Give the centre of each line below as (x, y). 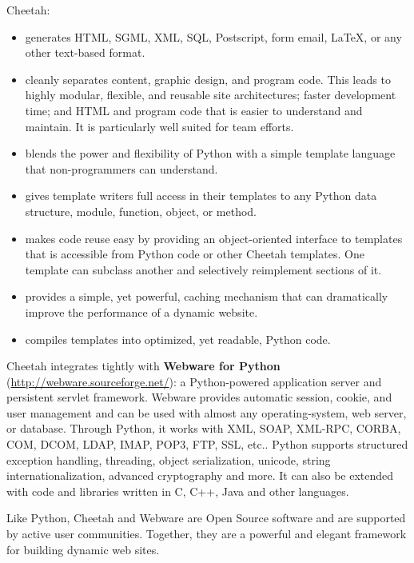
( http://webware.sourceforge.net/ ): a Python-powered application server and (194, 381)
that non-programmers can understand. (121, 168)
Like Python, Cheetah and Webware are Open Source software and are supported (206, 518)
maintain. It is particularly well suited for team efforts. (159, 126)
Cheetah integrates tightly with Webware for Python (143, 366)
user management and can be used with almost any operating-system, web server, (207, 412)
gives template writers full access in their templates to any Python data (201, 196)
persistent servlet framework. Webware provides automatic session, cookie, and (199, 397)
